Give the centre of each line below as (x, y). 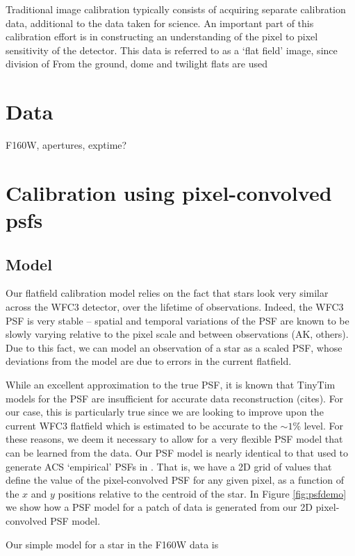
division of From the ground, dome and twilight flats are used (137, 64)
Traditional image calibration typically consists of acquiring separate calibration (176, 9)
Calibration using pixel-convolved (169, 192)
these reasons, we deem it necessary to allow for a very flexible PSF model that (174, 439)
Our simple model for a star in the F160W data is (112, 544)
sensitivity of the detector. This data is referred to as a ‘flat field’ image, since (172, 50)
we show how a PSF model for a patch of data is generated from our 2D (159, 507)
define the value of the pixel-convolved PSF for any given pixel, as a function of (175, 480)
